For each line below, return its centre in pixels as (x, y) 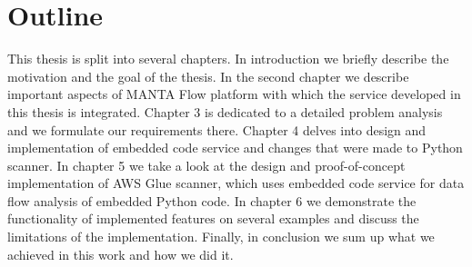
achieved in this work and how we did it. (121, 254)
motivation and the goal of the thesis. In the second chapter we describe (208, 76)
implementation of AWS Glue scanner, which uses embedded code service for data (236, 183)
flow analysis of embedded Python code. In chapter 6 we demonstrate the (212, 200)
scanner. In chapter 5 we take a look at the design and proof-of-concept (206, 165)
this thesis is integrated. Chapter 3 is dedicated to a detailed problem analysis (225, 111)
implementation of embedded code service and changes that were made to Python (235, 148)
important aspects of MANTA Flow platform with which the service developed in (234, 94)
